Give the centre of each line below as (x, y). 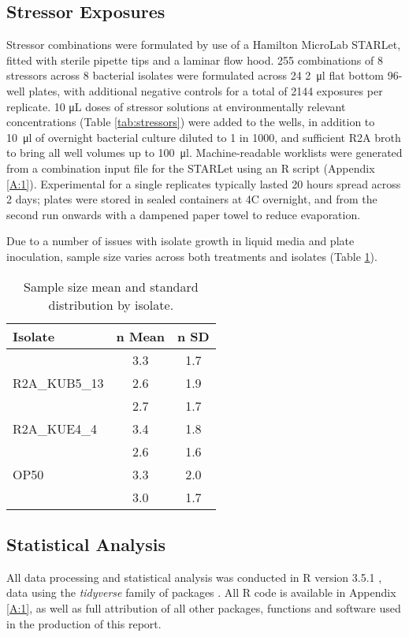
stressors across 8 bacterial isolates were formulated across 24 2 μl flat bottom (195, 75)
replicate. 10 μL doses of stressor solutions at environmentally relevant (176, 106)
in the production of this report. (84, 623)
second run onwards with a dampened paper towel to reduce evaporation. (184, 214)
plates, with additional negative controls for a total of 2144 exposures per (206, 90)
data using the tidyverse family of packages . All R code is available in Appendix (201, 592)
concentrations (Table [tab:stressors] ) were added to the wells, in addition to (191, 122)
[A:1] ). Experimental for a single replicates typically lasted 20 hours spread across (204, 183)
